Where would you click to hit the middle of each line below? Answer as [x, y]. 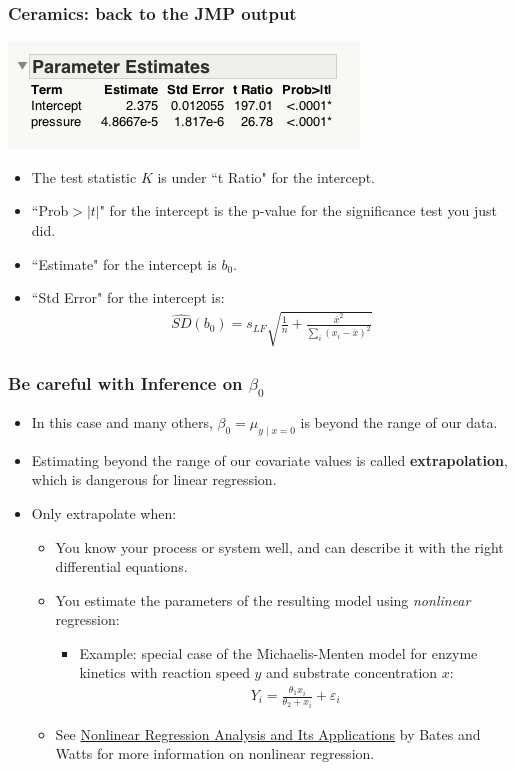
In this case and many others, [122, 421]
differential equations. [121, 566]
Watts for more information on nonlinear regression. [215, 753]
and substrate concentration [352, 672]
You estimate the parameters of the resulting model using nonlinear [263, 599]
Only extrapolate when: [104, 512]
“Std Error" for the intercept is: [128, 297]
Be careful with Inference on [125, 383]
